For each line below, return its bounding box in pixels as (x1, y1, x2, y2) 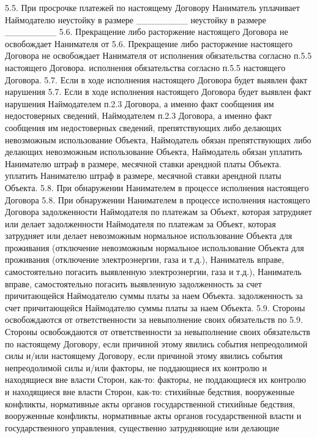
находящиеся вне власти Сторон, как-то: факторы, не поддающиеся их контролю (5, 373, 307, 386)
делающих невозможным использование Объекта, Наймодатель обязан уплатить (5, 145, 302, 158)
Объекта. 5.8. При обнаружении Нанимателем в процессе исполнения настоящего (5, 181, 309, 194)
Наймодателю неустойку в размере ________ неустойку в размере (5, 13, 266, 26)
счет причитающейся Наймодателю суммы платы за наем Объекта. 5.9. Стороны (5, 301, 305, 314)
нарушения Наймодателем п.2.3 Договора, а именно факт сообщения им (5, 97, 274, 110)
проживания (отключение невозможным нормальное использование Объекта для (5, 241, 304, 254)
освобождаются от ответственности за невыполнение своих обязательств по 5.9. (5, 313, 303, 326)
